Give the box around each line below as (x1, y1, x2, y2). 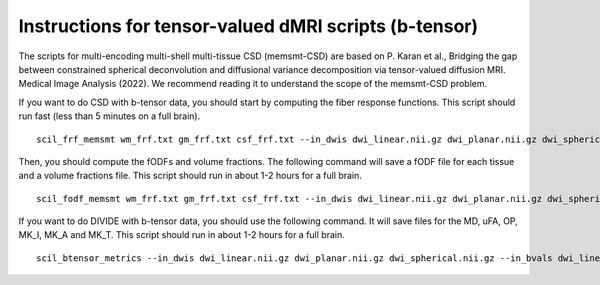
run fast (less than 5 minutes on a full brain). (18, 110, 201, 122)
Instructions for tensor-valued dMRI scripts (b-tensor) (18, 15, 479, 37)
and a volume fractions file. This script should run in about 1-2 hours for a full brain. (18, 170, 362, 182)
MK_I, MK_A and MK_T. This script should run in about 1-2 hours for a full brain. (18, 229, 345, 241)
